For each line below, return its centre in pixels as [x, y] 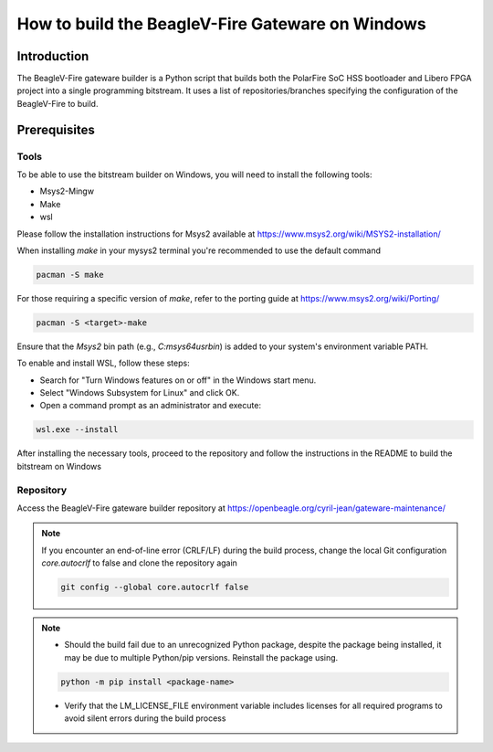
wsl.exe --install [77, 430]
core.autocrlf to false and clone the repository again [139, 563]
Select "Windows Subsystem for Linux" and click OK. [140, 393]
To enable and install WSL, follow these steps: [104, 363]
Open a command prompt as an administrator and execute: [151, 406]
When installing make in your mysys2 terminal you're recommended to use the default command [199, 250]
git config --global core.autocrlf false [155, 588]
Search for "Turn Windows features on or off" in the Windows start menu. [178, 380]
